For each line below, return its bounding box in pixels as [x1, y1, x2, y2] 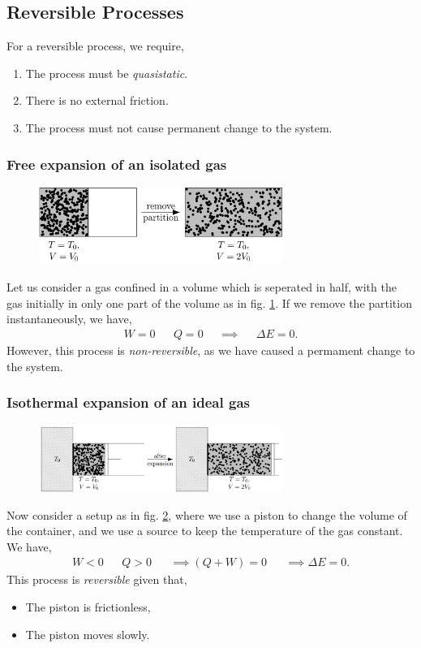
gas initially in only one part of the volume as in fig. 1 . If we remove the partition [6, 294, 412, 311]
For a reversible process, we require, [6, 37, 184, 54]
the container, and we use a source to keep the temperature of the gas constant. [6, 522, 403, 539]
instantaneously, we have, [6, 310, 132, 327]
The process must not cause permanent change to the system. [25, 119, 333, 136]
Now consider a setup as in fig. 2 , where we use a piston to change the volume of [6, 506, 407, 523]
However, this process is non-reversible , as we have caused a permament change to [6, 342, 415, 358]
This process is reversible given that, [6, 571, 187, 588]
